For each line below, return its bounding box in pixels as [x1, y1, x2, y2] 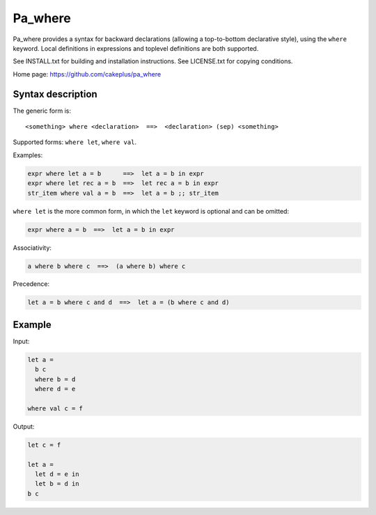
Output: [13, 422, 35, 431]
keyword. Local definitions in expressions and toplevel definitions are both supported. [13, 44, 259, 52]
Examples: [13, 150, 43, 159]
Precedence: [13, 280, 50, 288]
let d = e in [35, 470, 79, 478]
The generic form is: [13, 106, 71, 115]
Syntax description [13, 88, 97, 100]
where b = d [35, 375, 76, 383]
